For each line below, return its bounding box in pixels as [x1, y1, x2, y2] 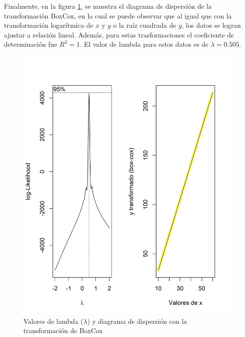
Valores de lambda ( [23, 316, 84, 326]
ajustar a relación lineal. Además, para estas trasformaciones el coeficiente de [4, 29, 234, 39]
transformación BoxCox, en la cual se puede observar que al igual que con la [4, 10, 232, 20]
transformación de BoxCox [23, 325, 103, 336]
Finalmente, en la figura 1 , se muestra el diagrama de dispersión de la [4, 1, 212, 11]
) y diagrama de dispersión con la [87, 316, 187, 326]
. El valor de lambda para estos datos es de [79, 39, 208, 49]
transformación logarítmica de [4, 20, 94, 30]
